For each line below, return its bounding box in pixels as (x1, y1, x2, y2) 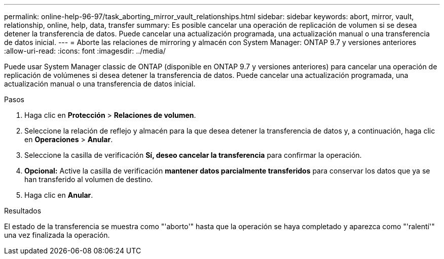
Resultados (4, 206, 42, 215)
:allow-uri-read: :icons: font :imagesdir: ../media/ (4, 47, 166, 55)
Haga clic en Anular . (24, 191, 93, 199)
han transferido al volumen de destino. (24, 175, 153, 184)
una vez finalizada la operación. (4, 231, 110, 239)
